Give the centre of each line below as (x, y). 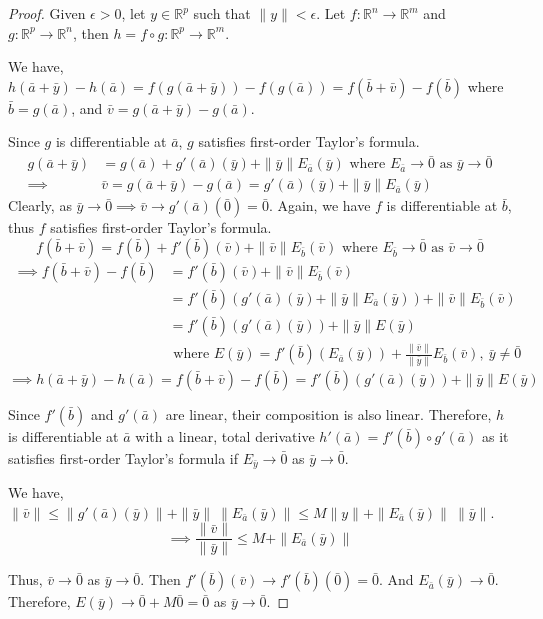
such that (222, 13)
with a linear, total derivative (225, 435)
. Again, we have (319, 205)
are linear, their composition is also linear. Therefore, (328, 413)
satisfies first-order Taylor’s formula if (123, 457)
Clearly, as (40, 205)
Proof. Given (47, 13)
